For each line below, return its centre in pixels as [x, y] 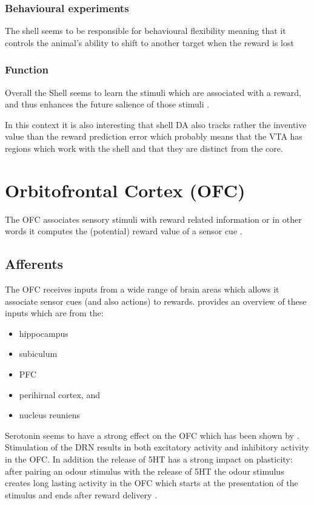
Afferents [34, 264]
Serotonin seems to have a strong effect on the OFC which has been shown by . [152, 435]
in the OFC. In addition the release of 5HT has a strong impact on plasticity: [149, 459]
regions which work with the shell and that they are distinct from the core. [144, 148]
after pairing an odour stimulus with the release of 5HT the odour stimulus [145, 471]
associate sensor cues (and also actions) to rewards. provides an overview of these [156, 301]
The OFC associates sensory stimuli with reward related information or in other [153, 219]
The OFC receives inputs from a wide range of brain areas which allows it [142, 289]
